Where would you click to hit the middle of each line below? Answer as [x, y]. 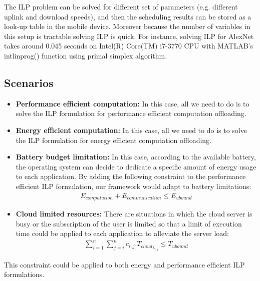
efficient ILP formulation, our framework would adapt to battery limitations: [134, 186]
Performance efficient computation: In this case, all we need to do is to [133, 103]
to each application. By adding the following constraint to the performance [131, 176]
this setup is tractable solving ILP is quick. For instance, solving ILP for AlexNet [129, 36]
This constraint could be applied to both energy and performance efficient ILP [124, 264]
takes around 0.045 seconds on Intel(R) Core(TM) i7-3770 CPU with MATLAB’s [128, 46]
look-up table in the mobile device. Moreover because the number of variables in [127, 26]
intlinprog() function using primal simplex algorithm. [86, 55]
